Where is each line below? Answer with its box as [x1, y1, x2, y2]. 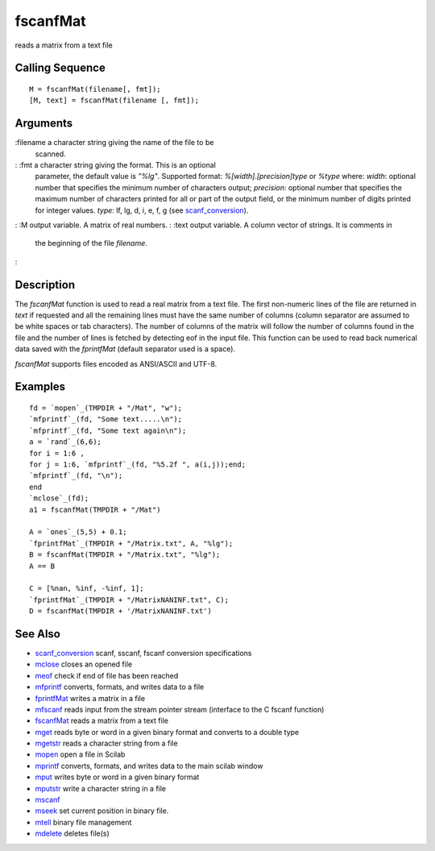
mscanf [35, 795, 60, 805]
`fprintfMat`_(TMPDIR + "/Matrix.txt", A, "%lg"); [29, 538, 234, 548]
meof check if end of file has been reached [35, 670, 179, 680]
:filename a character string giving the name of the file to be [14, 138, 214, 147]
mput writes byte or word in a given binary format [35, 772, 200, 782]
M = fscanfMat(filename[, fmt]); [29, 85, 161, 93]
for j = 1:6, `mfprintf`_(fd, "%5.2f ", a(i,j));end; [29, 459, 246, 469]
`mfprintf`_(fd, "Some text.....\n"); [29, 415, 183, 424]
